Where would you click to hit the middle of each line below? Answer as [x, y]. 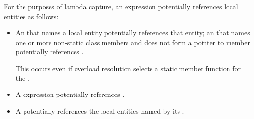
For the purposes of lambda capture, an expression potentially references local [121, 6]
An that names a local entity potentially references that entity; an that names [133, 33]
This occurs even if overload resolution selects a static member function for [128, 68]
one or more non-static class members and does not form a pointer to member [133, 42]
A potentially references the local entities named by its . [100, 110]
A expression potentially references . [70, 94]
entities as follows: [31, 16]
